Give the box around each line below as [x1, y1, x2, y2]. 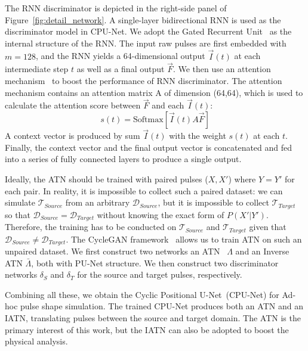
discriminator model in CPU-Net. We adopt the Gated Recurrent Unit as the [5, 25, 292, 38]
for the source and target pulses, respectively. [77, 268, 242, 281]
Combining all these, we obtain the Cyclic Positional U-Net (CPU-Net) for [5, 288, 279, 300]
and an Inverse [235, 245, 289, 257]
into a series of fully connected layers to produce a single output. [5, 153, 242, 165]
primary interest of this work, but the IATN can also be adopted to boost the [5, 323, 289, 336]
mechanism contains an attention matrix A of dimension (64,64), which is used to [5, 86, 303, 98]
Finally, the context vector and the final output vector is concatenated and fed [5, 141, 292, 153]
